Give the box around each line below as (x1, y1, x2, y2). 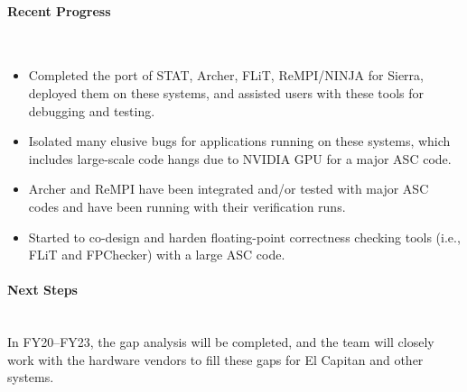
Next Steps (7, 280, 78, 299)
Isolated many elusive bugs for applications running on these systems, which (28, 132, 451, 150)
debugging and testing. (28, 101, 155, 120)
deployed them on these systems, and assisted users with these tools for (28, 83, 424, 102)
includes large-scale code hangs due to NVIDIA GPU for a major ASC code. (28, 149, 452, 168)
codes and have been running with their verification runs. (28, 196, 346, 215)
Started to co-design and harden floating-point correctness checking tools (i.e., (28, 227, 461, 246)
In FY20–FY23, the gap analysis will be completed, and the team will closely (7, 333, 434, 351)
